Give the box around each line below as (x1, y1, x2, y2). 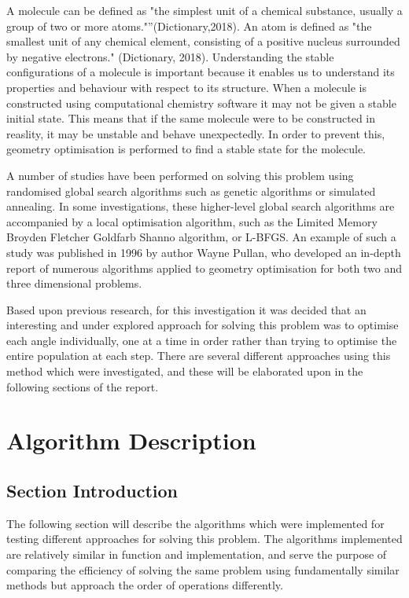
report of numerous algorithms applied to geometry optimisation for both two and (6, 259, 402, 276)
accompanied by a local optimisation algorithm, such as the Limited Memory (6, 213, 378, 229)
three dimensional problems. (6, 275, 142, 292)
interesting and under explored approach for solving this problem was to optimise (6, 317, 399, 333)
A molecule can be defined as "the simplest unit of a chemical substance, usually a (6, 2, 403, 18)
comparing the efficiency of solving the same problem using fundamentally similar (6, 561, 400, 578)
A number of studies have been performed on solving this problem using (6, 167, 354, 183)
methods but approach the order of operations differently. (6, 577, 283, 593)
